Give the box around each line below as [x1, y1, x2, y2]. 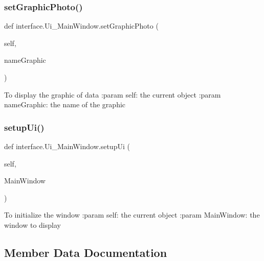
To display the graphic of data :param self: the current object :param [4, 89, 221, 100]
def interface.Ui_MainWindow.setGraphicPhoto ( [4, 20, 159, 31]
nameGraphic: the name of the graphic [4, 99, 126, 110]
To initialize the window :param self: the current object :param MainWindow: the [4, 209, 260, 220]
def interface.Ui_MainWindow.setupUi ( [4, 141, 130, 151]
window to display [4, 219, 61, 230]
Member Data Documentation [4, 244, 167, 260]
